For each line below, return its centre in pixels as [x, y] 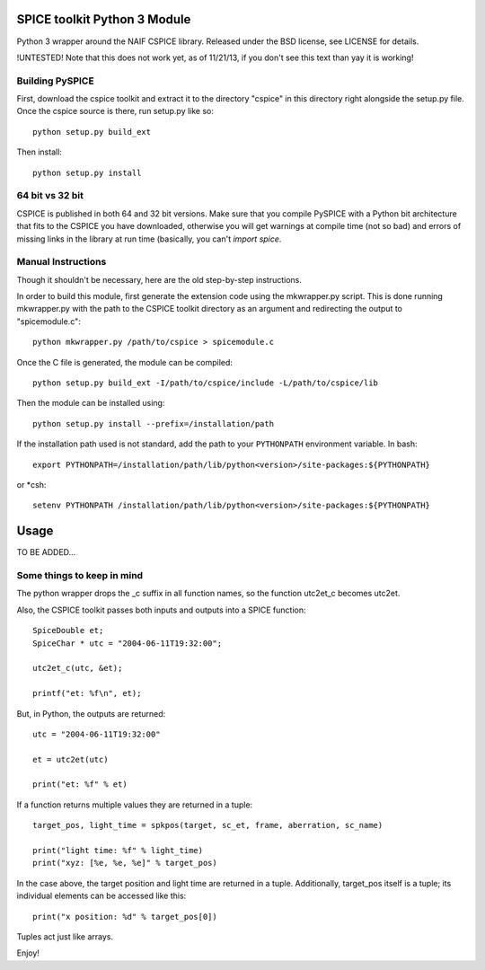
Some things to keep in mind [80, 576]
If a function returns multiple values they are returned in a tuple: [135, 805]
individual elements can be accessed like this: [101, 896]
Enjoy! [28, 953]
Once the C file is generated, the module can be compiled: [125, 362]
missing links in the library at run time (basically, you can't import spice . [149, 239]
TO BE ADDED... [46, 552]
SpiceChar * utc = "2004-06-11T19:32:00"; [128, 643]
